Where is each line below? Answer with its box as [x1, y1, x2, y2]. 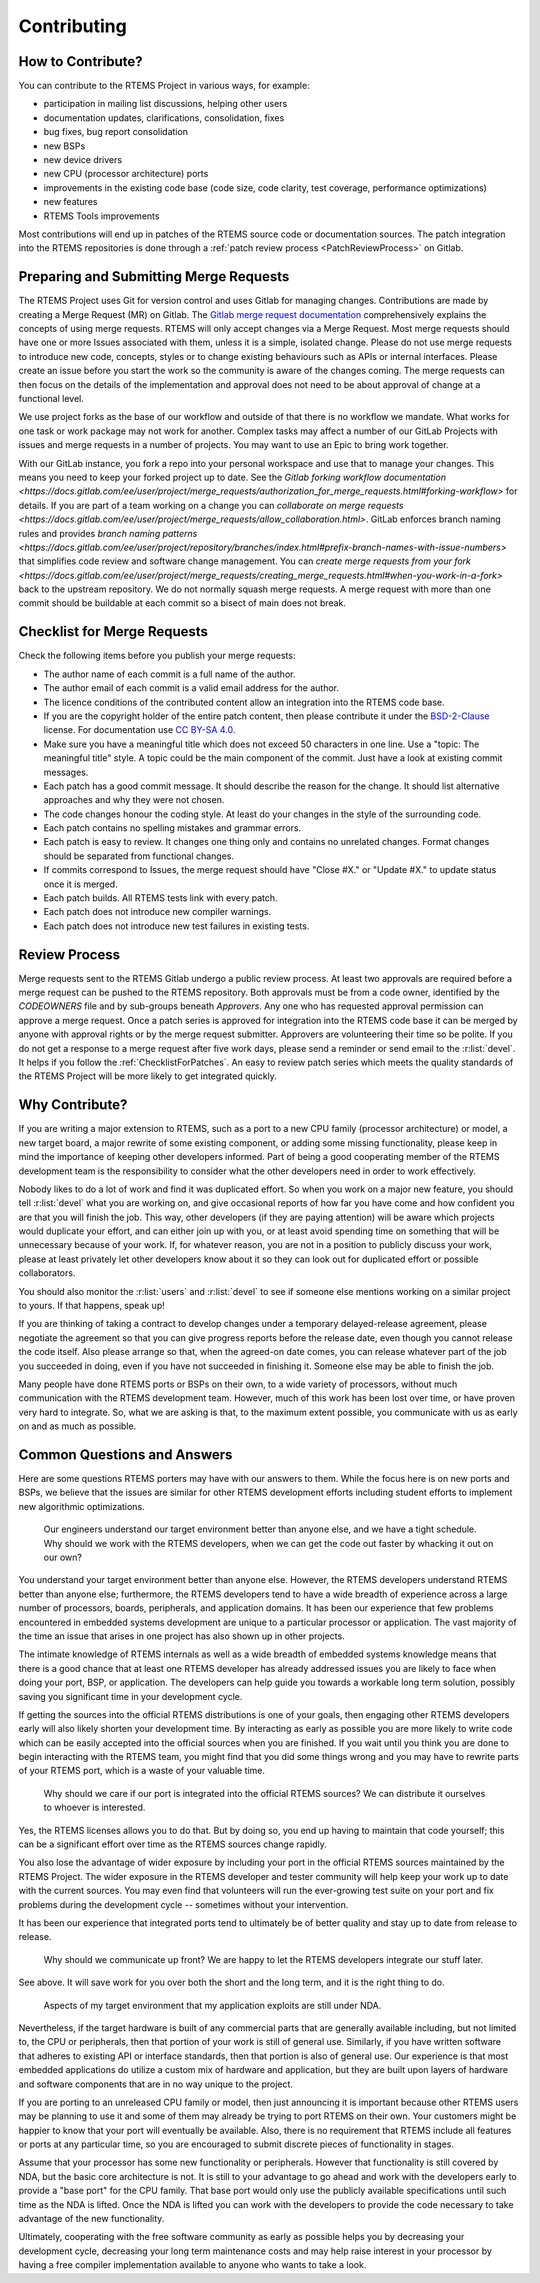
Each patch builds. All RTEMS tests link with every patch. [43, 892, 279, 904]
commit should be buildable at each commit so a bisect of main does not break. [18, 597, 347, 609]
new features [43, 196, 98, 208]
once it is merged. [43, 878, 119, 890]
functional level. [18, 393, 85, 404]
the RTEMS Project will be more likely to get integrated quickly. [18, 1070, 277, 1082]
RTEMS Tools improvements [43, 210, 160, 222]
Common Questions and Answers [18, 1446, 233, 1463]
